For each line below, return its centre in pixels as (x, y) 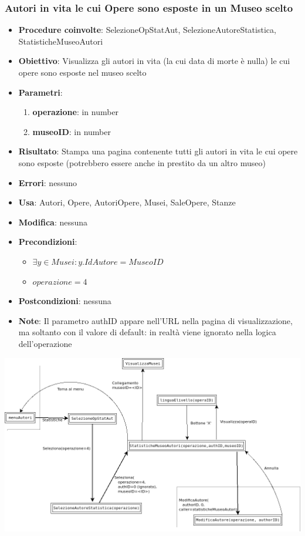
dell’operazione (45, 343)
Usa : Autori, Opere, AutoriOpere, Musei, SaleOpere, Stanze (127, 202)
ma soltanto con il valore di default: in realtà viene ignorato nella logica (147, 332)
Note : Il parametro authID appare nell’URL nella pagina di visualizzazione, (155, 320)
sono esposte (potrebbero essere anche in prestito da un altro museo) (142, 162)
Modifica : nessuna (53, 222)
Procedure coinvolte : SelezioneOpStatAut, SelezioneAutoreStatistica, (147, 30)
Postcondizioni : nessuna (65, 301)
